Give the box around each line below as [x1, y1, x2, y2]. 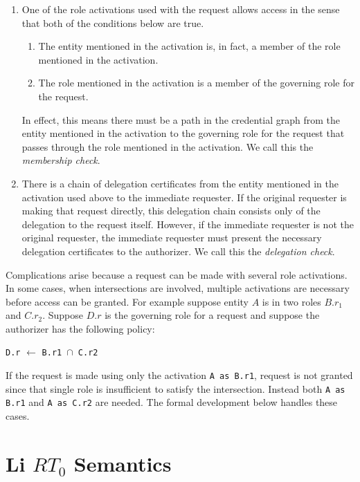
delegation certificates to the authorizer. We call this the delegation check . [21, 243, 335, 258]
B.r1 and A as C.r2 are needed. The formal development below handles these [6, 395, 338, 409]
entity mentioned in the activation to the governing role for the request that [21, 126, 345, 140]
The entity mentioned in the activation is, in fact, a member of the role [38, 39, 341, 53]
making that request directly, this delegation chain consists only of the [21, 203, 321, 218]
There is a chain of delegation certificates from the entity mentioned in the [21, 176, 339, 190]
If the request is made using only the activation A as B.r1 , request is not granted [6, 368, 353, 382]
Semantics [73, 449, 172, 477]
